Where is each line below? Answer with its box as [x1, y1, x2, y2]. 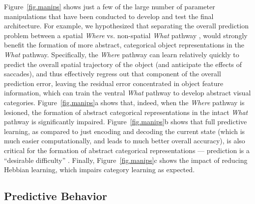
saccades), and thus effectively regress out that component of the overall [4, 68, 221, 79]
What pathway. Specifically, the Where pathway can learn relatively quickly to [4, 49, 239, 59]
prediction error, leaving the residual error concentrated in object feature [4, 78, 224, 88]
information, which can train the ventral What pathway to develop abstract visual [4, 88, 251, 98]
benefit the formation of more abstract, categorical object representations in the [4, 40, 244, 50]
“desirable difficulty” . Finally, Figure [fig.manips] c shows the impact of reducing [4, 155, 248, 165]
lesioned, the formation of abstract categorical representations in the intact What [4, 107, 248, 117]
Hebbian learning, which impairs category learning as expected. [4, 164, 195, 175]
